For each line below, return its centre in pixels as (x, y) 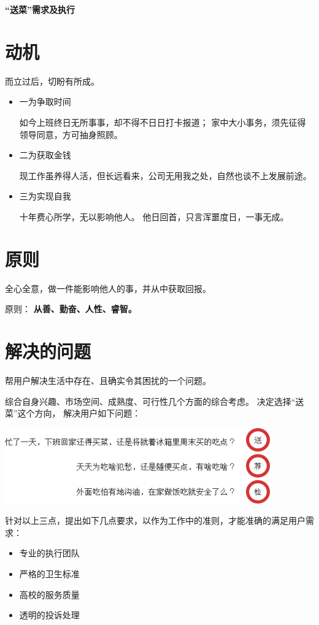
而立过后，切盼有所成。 (52, 81)
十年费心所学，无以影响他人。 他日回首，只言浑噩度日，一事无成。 (154, 216)
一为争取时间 (45, 102)
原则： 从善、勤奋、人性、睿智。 (71, 309)
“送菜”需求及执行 (40, 9)
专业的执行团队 (49, 553)
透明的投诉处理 (49, 615)
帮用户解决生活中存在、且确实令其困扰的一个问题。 (108, 380)
